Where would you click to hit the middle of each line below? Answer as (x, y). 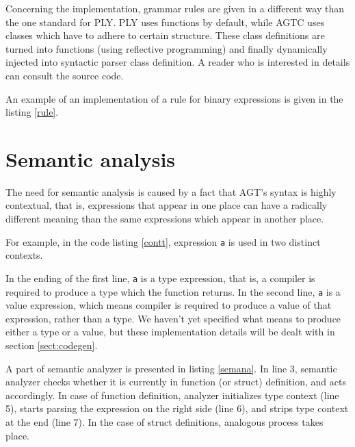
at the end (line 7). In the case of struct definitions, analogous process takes (165, 421)
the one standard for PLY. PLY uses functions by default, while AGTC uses (165, 22)
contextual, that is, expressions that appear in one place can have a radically (167, 205)
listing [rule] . (32, 112)
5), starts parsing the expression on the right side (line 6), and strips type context (177, 408)
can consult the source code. (65, 75)
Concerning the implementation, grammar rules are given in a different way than (175, 8)
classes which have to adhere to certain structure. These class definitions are (165, 35)
